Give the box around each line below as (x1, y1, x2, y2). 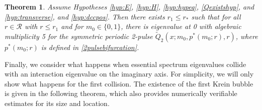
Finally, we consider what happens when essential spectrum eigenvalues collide (5, 58, 246, 69)
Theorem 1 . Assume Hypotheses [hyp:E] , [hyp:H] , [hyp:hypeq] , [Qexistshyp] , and (5, 1, 254, 11)
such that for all (191, 11, 241, 21)
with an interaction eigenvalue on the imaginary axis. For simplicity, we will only (5, 68, 254, 79)
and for (61, 21, 83, 31)
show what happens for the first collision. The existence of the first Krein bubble (5, 78, 253, 88)
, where (235, 31, 258, 41)
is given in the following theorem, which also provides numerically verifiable (5, 88, 237, 98)
